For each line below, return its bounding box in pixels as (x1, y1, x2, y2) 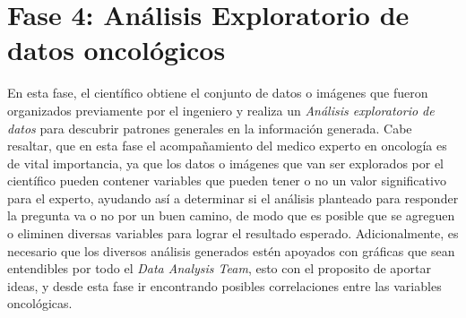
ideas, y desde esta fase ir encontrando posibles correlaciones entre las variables (7, 276, 442, 295)
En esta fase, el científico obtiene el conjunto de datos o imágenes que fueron (7, 83, 428, 102)
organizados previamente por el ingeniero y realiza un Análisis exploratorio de (7, 100, 435, 119)
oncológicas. (7, 294, 73, 313)
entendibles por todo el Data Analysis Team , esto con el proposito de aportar (7, 259, 431, 278)
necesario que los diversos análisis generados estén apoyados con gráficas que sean (7, 241, 455, 260)
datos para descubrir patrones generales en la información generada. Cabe (7, 118, 412, 137)
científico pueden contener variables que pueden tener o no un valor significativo (7, 171, 446, 190)
